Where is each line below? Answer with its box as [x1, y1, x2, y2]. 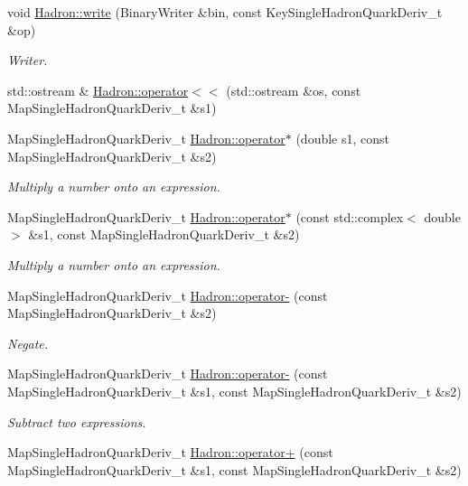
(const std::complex [295, 207, 404, 226]
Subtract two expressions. [7, 412, 146, 431]
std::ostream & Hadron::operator [7, 80, 189, 99]
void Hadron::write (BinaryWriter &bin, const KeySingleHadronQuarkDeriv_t [7, 3, 443, 21]
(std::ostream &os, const [226, 80, 361, 99]
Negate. [7, 333, 49, 352]
